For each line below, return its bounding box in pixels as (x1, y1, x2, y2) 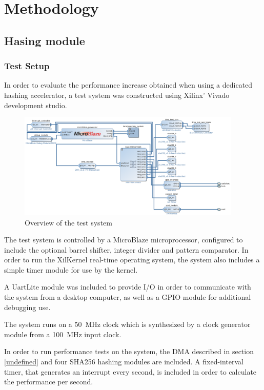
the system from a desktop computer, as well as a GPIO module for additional (4, 292, 251, 302)
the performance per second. (4, 376, 93, 387)
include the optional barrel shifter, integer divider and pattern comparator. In (4, 244, 249, 255)
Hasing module (4, 32, 85, 48)
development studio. (4, 99, 67, 110)
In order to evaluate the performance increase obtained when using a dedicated (4, 79, 253, 90)
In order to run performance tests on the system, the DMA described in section (4, 346, 254, 357)
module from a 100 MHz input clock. (4, 329, 121, 339)
